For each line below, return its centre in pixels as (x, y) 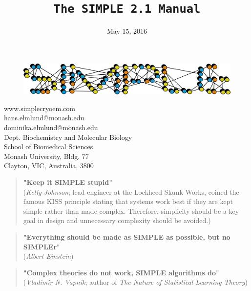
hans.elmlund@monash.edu (44, 118)
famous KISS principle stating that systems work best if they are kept (128, 201)
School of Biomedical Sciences (49, 146)
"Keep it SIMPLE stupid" (68, 182)
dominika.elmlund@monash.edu (51, 127)
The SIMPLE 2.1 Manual (127, 9)
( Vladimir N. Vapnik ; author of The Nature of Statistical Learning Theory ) (135, 282)
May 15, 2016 (127, 31)
